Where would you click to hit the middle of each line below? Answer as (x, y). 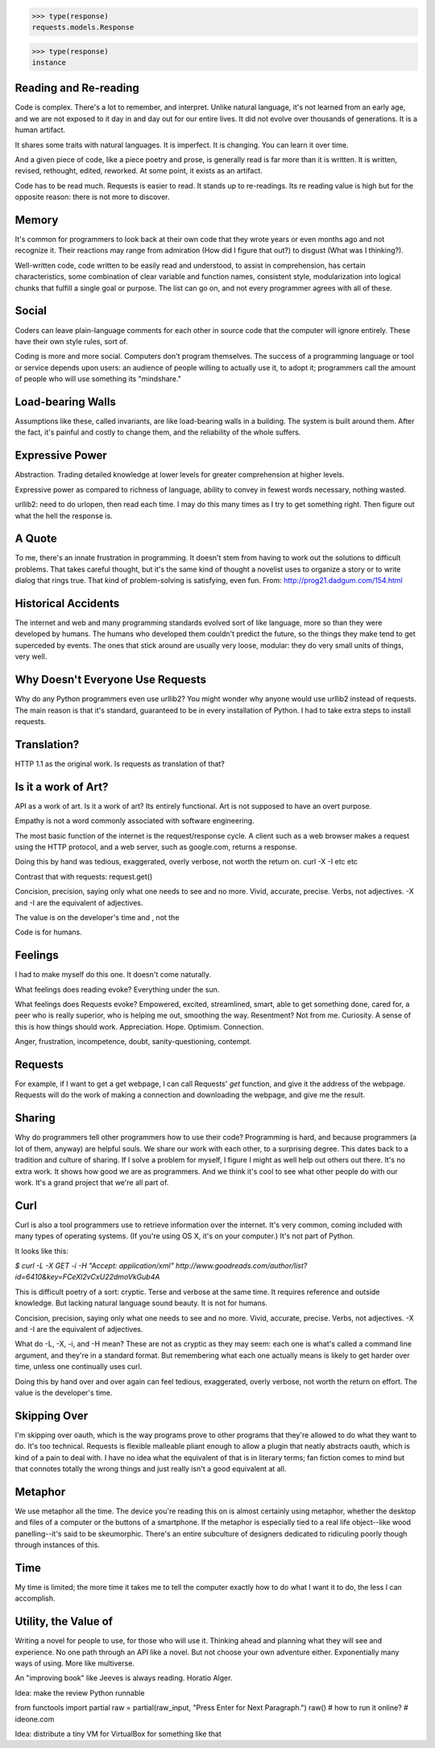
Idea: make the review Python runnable (80, 1692)
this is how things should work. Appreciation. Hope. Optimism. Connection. (139, 1026)
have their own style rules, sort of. (71, 341)
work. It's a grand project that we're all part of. (92, 1182)
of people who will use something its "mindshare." (98, 379)
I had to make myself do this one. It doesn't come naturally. (113, 975)
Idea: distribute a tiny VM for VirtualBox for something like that (118, 1733)
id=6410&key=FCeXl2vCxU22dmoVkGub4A (87, 1277)
